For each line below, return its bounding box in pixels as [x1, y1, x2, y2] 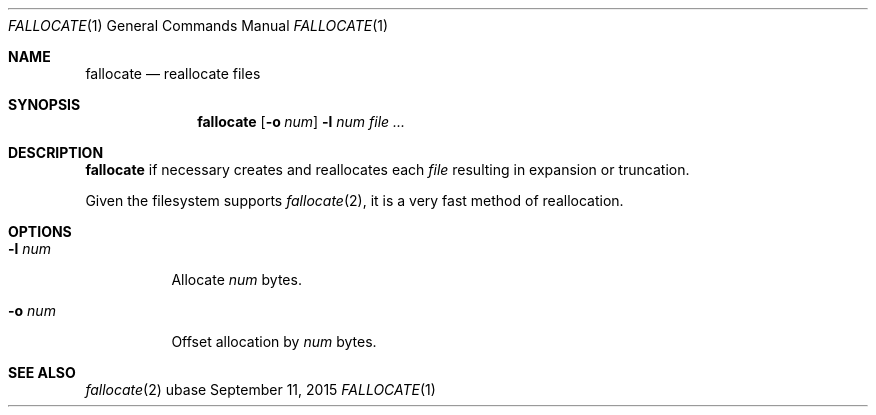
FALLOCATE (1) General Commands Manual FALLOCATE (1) [8, 17, 389, 34]
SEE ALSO [8, 364, 76, 381]
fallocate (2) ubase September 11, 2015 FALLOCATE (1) [85, 381, 436, 398]
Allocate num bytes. [171, 271, 302, 288]
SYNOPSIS [8, 96, 81, 113]
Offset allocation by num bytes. [171, 333, 377, 350]
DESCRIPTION [8, 144, 104, 161]
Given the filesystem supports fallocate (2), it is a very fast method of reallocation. [85, 192, 624, 209]
